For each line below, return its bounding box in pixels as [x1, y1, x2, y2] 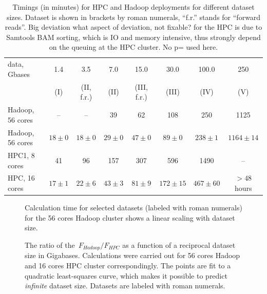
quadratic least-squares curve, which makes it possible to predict [25, 270, 227, 281]
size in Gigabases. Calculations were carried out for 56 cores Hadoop [25, 250, 240, 261]
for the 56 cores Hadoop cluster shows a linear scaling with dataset [25, 212, 235, 223]
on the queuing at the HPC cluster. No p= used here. [49, 42, 218, 52]
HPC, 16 [8, 172, 35, 183]
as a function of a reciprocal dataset [122, 239, 236, 250]
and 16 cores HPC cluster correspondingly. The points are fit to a [25, 260, 231, 270]
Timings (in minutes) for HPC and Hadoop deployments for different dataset [12, 2, 255, 12]
